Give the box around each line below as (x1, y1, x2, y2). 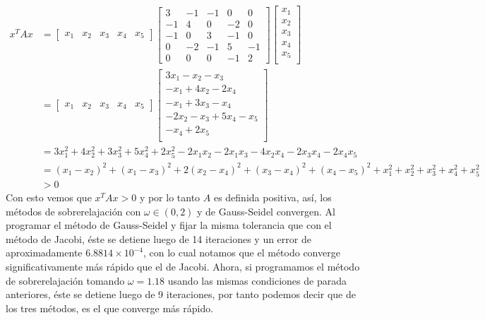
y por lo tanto (139, 189, 200, 204)
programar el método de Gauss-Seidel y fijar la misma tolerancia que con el (6, 218, 332, 232)
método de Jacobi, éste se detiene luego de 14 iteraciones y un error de (6, 231, 311, 246)
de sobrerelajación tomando (6, 273, 125, 288)
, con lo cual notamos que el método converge (143, 245, 340, 260)
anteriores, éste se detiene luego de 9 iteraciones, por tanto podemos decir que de (6, 287, 356, 302)
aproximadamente (6, 245, 83, 260)
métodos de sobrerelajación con (6, 203, 141, 218)
